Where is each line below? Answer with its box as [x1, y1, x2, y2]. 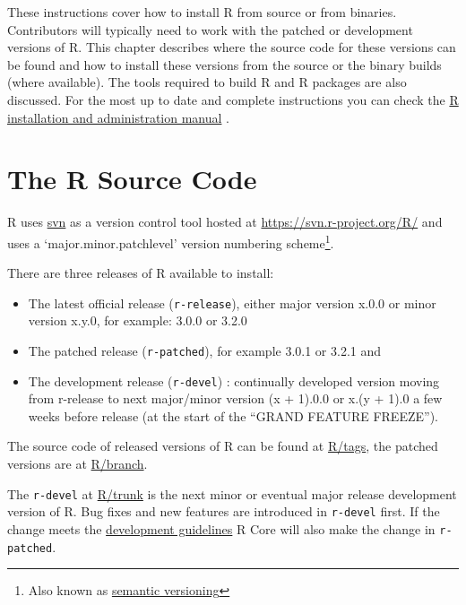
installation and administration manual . [7, 108, 229, 126]
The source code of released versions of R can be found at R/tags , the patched [7, 436, 438, 455]
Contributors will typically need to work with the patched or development [7, 20, 413, 39]
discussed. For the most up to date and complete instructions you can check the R [7, 90, 459, 108]
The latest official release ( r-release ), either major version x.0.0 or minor [28, 293, 436, 312]
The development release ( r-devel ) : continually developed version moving [28, 371, 440, 390]
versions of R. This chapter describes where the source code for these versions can [7, 38, 456, 56]
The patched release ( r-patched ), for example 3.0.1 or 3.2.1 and [28, 341, 382, 359]
